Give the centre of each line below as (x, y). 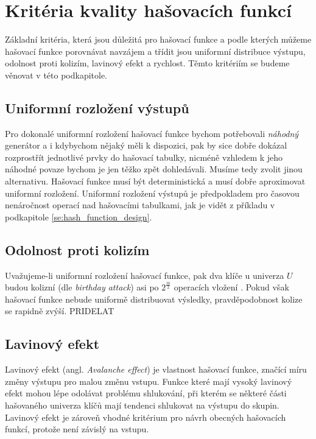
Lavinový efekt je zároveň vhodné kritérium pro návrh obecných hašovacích (146, 417)
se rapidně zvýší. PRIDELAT (60, 311)
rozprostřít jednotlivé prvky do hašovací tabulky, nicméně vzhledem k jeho (144, 157)
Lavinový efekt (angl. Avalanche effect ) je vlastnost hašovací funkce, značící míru (156, 369)
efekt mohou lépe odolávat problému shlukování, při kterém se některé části (146, 393)
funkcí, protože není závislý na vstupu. (77, 429)
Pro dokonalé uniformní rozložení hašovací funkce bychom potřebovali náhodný (152, 133)
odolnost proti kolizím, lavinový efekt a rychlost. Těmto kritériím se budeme (147, 63)
